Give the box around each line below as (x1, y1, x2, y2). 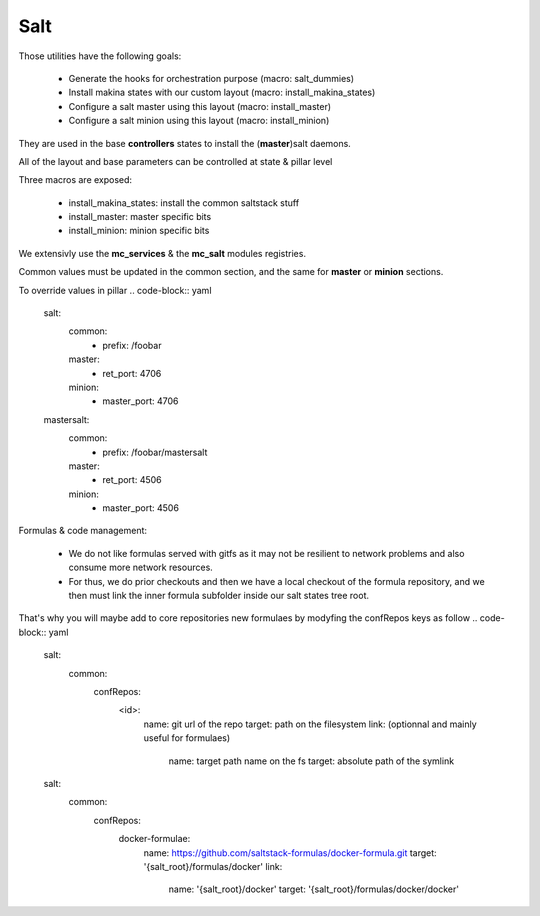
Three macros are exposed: (18, 174, 133, 186)
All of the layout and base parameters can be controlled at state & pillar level (18, 155, 333, 167)
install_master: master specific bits (68, 211, 212, 223)
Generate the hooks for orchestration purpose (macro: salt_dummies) (68, 72, 355, 84)
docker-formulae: (118, 833, 191, 845)
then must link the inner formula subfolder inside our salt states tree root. (68, 590, 370, 602)
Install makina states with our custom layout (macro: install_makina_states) (68, 86, 376, 99)
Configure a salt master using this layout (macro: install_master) (68, 100, 332, 112)
